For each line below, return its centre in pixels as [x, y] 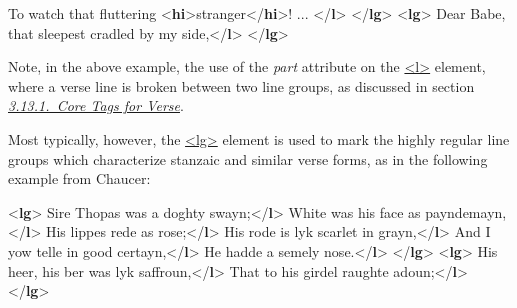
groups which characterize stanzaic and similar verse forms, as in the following [248, 158]
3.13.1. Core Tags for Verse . [96, 105]
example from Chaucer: [79, 178]
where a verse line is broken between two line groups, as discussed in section [241, 85]
